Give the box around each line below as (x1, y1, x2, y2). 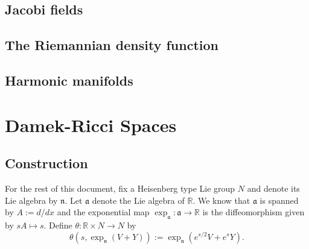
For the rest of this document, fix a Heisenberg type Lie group (5, 181, 235, 194)
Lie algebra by (5, 194, 58, 206)
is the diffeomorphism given (202, 206, 305, 218)
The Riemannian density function (5, 36, 218, 54)
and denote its (247, 181, 300, 194)
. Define (43, 218, 72, 231)
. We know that (193, 194, 250, 206)
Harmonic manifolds (5, 71, 133, 89)
